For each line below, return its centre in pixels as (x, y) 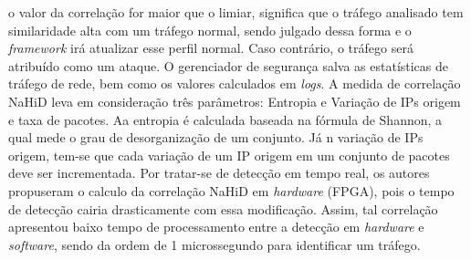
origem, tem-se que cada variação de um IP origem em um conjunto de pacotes (229, 155)
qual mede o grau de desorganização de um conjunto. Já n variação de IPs (216, 137)
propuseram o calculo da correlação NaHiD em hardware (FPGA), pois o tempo (231, 190)
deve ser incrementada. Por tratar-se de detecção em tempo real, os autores (219, 173)
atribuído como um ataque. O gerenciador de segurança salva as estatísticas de (229, 65)
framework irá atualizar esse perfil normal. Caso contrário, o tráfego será (211, 48)
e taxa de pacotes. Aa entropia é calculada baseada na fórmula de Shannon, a (225, 119)
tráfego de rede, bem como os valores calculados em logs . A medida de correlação (235, 83)
